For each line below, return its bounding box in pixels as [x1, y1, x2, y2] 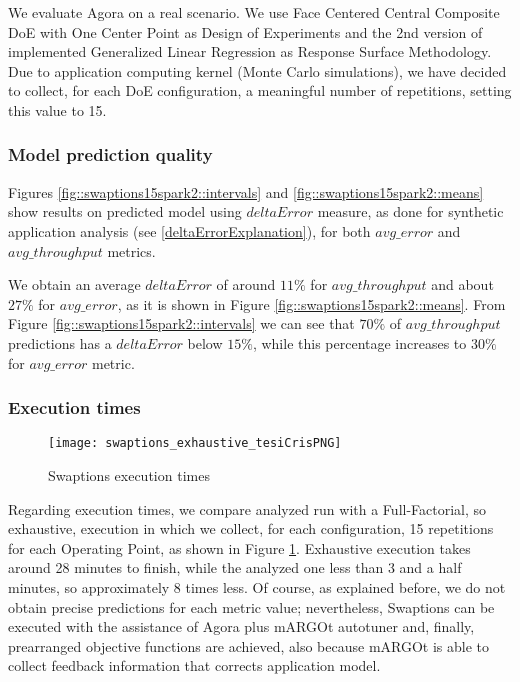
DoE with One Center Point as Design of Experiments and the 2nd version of [8, 21, 483, 42]
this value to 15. [8, 99, 107, 120]
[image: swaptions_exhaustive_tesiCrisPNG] [48, 436, 342, 451]
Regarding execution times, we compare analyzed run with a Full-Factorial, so [8, 498, 487, 519]
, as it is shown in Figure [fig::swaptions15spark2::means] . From [117, 293, 506, 314]
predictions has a [8, 332, 112, 353]
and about [431, 274, 494, 295]
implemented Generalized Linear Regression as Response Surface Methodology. [8, 41, 492, 62]
